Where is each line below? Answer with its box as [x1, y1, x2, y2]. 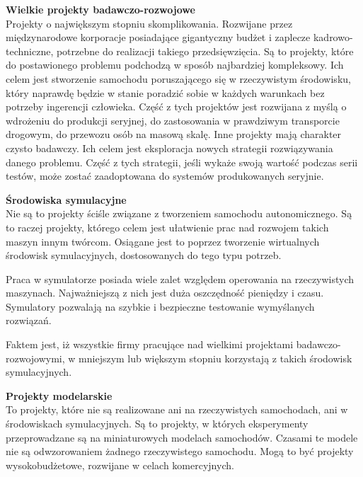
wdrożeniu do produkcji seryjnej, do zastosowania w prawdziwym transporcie [6, 113, 340, 127]
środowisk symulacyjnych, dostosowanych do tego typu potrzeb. [6, 248, 282, 263]
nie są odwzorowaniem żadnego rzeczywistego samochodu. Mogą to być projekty [6, 444, 354, 459]
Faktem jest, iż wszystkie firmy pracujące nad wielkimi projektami [6, 337, 294, 352]
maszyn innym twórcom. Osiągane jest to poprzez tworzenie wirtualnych [6, 234, 320, 248]
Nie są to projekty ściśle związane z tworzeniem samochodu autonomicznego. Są [6, 206, 352, 221]
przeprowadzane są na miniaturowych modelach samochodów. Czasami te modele [6, 430, 358, 444]
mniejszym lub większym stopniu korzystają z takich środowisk [79, 350, 352, 365]
